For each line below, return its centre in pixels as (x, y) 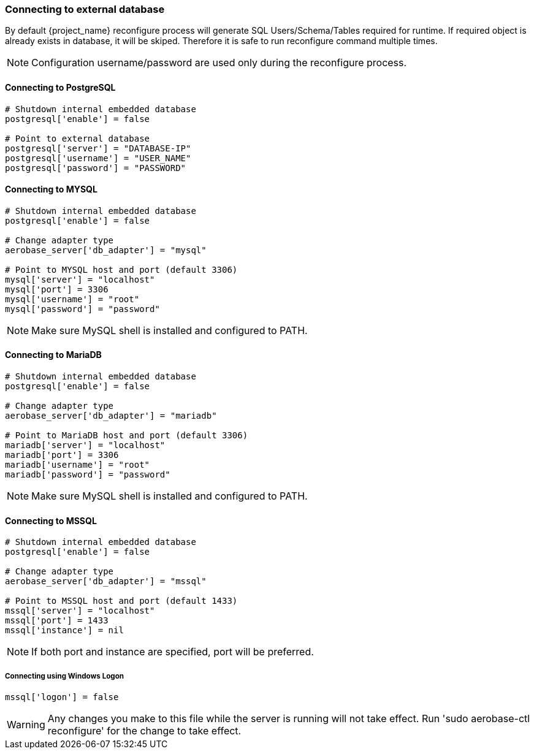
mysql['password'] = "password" (82, 309)
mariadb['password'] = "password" (88, 475)
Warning (26, 725)
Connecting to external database (85, 9)
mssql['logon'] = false (62, 697)
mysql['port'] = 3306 (57, 289)
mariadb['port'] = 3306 (62, 455)
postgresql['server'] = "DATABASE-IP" (98, 148)
